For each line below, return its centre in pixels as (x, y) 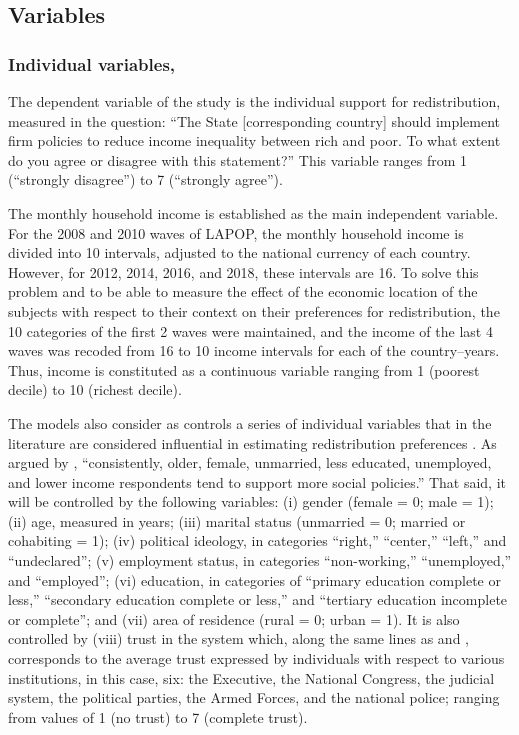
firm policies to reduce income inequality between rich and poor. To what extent (254, 140)
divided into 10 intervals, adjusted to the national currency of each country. (239, 252)
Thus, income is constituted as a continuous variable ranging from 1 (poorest (244, 369)
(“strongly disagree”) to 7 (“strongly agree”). (145, 179)
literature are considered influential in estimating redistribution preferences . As (252, 442)
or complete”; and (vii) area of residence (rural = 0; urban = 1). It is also (234, 618)
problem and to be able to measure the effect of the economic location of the (243, 291)
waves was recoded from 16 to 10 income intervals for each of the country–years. (254, 350)
